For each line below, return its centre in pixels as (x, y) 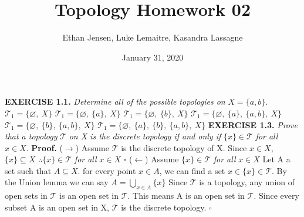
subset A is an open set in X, (57, 207)
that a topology (31, 136)
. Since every (276, 196)
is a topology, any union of (247, 182)
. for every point (107, 170)
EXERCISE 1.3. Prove (253, 124)
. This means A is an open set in (186, 196)
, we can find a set (192, 170)
